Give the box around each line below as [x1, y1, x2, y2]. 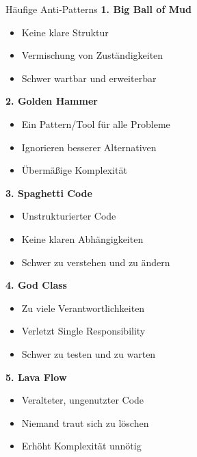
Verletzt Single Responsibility [21, 324, 146, 338]
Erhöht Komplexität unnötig [21, 439, 142, 453]
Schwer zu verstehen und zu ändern [21, 254, 170, 269]
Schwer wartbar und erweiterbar [21, 70, 157, 85]
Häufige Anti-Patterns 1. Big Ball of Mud [5, 2, 192, 16]
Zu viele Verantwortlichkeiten [21, 300, 145, 315]
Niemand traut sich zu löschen [21, 415, 149, 430]
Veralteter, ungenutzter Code [21, 393, 144, 407]
